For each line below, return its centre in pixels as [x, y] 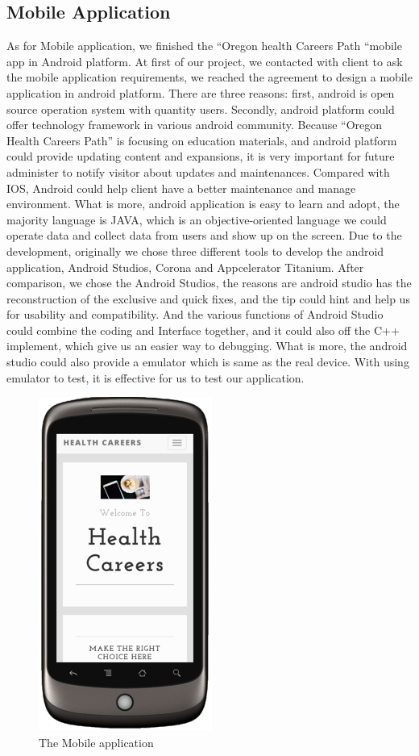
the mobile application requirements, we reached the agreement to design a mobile [209, 77]
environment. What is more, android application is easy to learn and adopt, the [203, 204]
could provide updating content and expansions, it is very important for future [201, 156]
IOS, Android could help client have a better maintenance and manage [181, 188]
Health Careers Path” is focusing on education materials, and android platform [202, 140]
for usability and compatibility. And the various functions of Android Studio [195, 314]
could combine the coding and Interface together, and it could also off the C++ [203, 330]
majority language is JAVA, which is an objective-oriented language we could [197, 219]
